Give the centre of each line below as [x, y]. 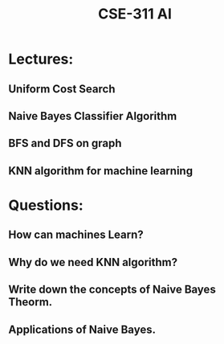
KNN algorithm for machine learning [101, 171]
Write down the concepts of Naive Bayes [112, 290]
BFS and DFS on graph [65, 143]
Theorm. [31, 302]
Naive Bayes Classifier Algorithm [93, 116]
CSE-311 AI [135, 14]
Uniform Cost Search [62, 89]
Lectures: [41, 59]
